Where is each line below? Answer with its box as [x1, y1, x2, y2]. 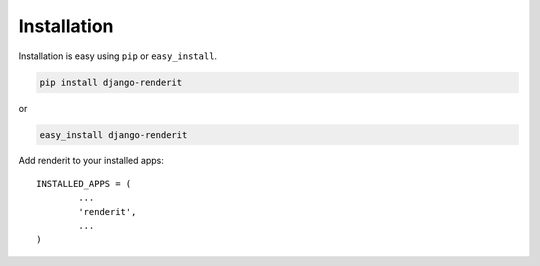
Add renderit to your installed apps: [18, 155, 164, 167]
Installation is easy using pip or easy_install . [18, 50, 218, 62]
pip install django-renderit [39, 76, 183, 88]
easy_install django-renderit [39, 129, 188, 140]
